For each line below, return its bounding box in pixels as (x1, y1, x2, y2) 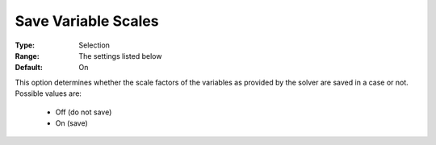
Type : (15, 40, 36, 50)
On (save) (55, 118, 88, 128)
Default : (15, 63, 44, 72)
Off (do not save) (55, 107, 112, 117)
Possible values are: (15, 89, 82, 98)
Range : (15, 51, 40, 60)
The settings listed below (78, 51, 162, 60)
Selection (78, 40, 111, 50)
